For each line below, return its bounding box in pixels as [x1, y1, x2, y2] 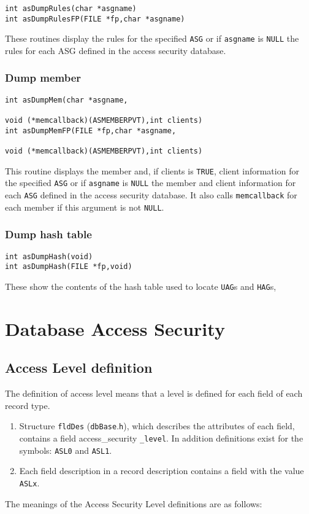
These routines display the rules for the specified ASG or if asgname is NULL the [5, 32, 299, 45]
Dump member [5, 70, 82, 85]
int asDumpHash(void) [5, 252, 93, 261]
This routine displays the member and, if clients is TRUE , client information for [5, 164, 299, 177]
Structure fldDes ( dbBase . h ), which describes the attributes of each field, [19, 419, 295, 432]
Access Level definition [5, 358, 153, 377]
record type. [5, 399, 50, 411]
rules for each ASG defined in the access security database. [5, 44, 226, 56]
